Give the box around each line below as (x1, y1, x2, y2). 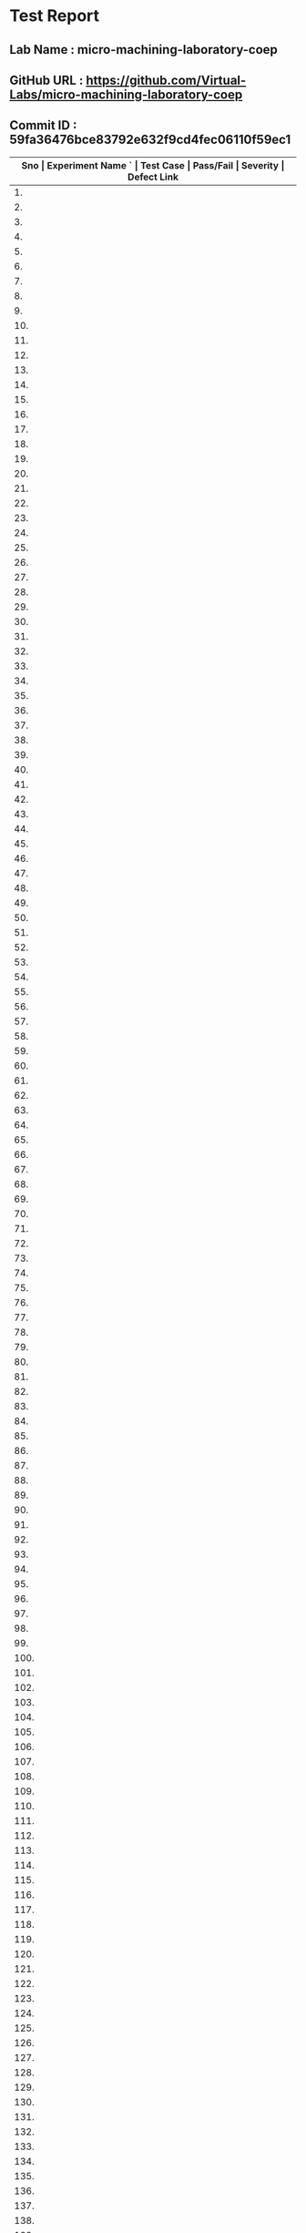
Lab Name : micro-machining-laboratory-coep (9, 42, 278, 57)
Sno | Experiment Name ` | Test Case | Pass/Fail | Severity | (21, 159, 285, 171)
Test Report (9, 5, 100, 26)
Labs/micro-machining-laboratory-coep (9, 87, 243, 102)
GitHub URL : (9, 72, 84, 87)
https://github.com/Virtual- (86, 72, 247, 87)
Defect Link (127, 170, 179, 183)
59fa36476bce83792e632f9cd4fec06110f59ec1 (9, 132, 291, 148)
